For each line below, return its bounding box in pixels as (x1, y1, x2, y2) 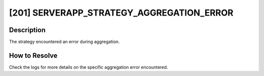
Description (9, 26, 46, 34)
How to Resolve (9, 51, 58, 59)
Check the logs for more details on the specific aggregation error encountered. (9, 64, 168, 70)
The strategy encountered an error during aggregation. (9, 39, 120, 45)
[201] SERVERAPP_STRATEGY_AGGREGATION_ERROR (9, 7, 234, 18)
